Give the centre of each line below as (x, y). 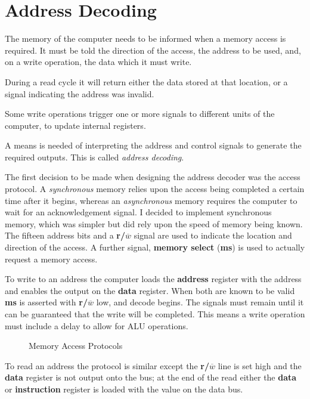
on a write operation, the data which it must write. (98, 62)
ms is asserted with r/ (46, 302)
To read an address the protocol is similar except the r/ (107, 365)
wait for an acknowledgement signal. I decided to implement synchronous (138, 212)
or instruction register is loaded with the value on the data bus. (124, 389)
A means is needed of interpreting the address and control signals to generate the (153, 145)
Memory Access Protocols (76, 346)
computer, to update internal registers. (75, 125)
